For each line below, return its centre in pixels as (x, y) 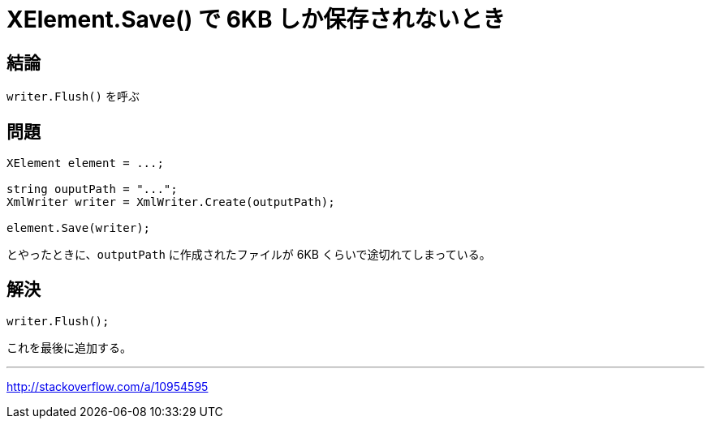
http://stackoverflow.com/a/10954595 (108, 386)
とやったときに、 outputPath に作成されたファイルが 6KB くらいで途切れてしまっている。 (249, 255)
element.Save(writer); (79, 228)
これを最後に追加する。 (69, 347)
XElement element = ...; (85, 163)
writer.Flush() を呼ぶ (73, 97)
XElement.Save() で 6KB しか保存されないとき (256, 19)
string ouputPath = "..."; (92, 189)
